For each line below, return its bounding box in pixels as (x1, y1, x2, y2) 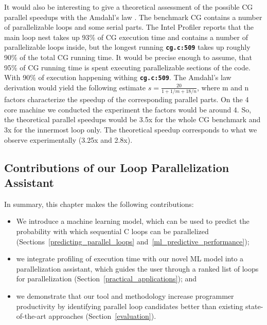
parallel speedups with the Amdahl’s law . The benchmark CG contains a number (4, 11, 262, 22)
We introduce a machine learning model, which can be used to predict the (16, 216, 250, 226)
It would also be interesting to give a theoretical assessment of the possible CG (4, 2, 253, 12)
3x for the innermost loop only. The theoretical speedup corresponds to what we (4, 124, 257, 135)
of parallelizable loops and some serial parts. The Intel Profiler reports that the (4, 22, 254, 32)
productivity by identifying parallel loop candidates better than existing (16, 300, 243, 311)
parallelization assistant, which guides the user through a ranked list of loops (16, 263, 259, 274)
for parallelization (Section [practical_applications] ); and (16, 273, 197, 284)
